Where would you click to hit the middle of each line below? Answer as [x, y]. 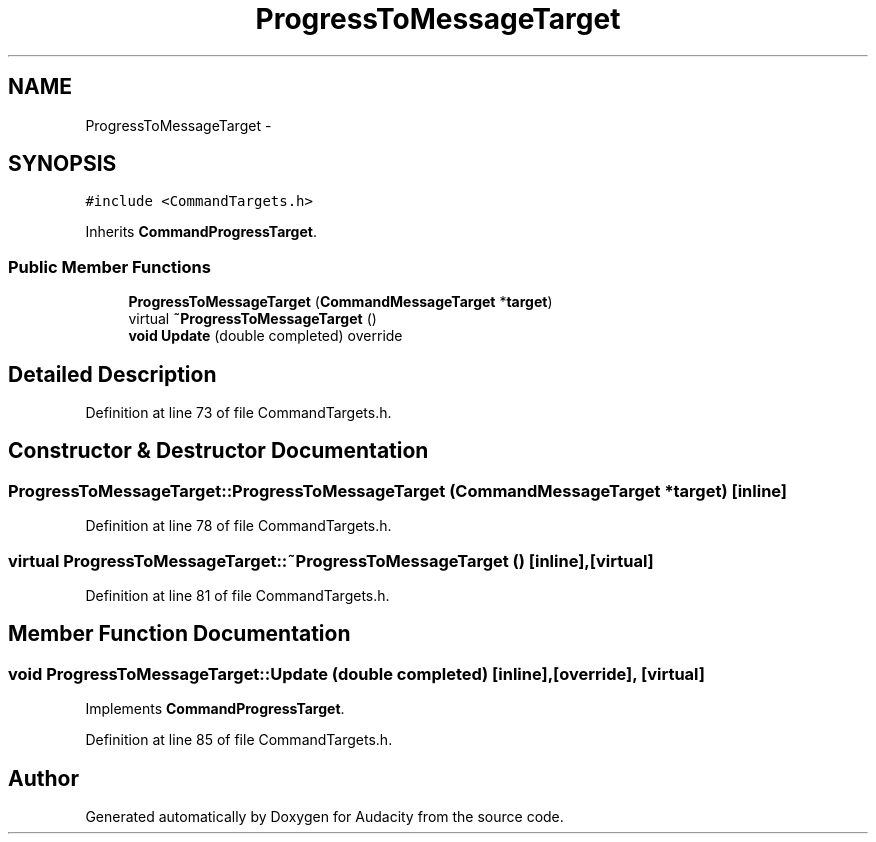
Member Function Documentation [179, 634]
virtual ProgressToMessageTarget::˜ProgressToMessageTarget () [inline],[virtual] [331, 560]
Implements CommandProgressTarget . [215, 709]
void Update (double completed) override [265, 336]
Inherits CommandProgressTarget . [201, 232]
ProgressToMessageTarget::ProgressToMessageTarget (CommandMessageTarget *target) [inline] [398, 490]
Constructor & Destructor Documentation [218, 451]
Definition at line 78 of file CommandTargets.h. [238, 526]
